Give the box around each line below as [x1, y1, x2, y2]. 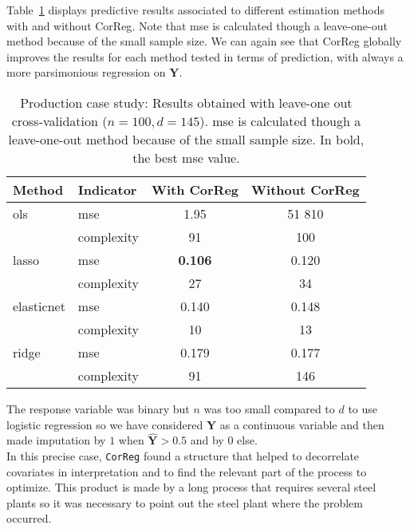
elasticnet [13, 296, 65, 315]
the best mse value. [132, 148, 240, 167]
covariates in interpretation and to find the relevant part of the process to [6, 463, 367, 480]
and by [190, 432, 224, 448]
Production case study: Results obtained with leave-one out [20, 93, 353, 112]
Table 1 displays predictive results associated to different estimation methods [6, 2, 384, 18]
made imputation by [6, 432, 106, 448]
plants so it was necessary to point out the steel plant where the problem [6, 494, 363, 511]
